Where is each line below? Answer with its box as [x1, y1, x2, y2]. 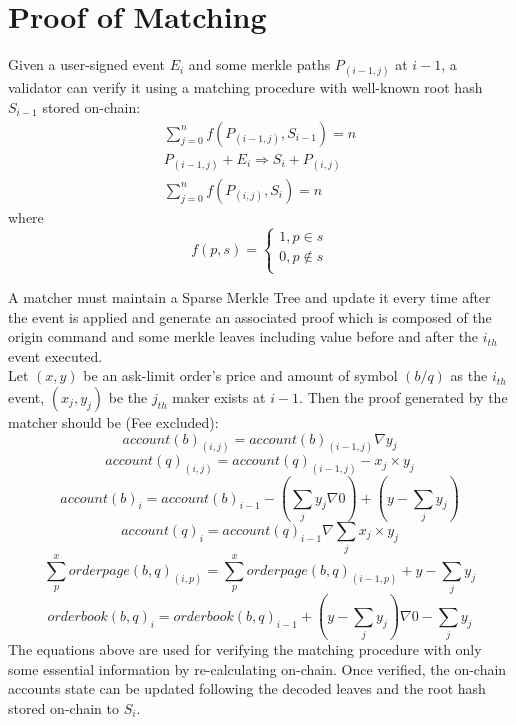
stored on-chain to [8, 697, 119, 718]
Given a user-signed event [8, 54, 165, 75]
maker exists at [172, 386, 266, 407]
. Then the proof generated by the [299, 386, 508, 407]
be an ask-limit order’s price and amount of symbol [83, 365, 398, 386]
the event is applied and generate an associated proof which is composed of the [8, 306, 492, 327]
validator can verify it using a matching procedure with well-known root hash [8, 77, 483, 98]
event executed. [8, 345, 103, 366]
